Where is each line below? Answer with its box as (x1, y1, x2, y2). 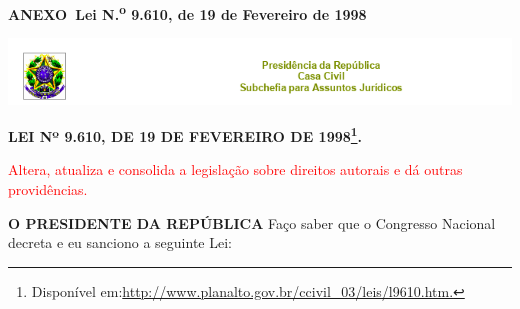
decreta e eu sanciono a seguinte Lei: (8, 232, 232, 253)
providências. (8, 179, 88, 200)
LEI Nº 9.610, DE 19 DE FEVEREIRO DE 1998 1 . (8, 123, 362, 146)
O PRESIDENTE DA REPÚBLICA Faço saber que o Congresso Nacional (8, 212, 496, 233)
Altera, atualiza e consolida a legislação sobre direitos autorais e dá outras (8, 159, 463, 180)
